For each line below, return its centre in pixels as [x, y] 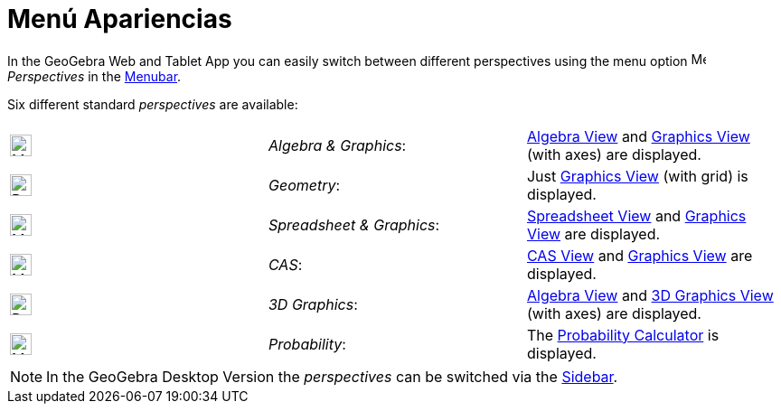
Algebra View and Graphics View [638, 136]
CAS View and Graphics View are [640, 255]
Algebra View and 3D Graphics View [650, 295]
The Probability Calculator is [623, 335]
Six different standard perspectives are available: [153, 104]
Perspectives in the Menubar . [94, 76]
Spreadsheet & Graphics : [354, 224]
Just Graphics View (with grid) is [637, 176]
